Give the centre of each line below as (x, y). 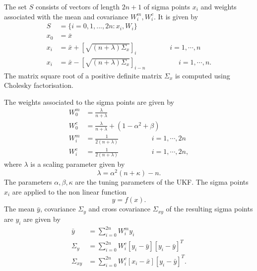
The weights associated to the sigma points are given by (89, 102)
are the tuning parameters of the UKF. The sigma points (162, 182)
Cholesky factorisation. (39, 85)
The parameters (28, 182)
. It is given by (176, 16)
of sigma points (167, 6)
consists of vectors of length (77, 6)
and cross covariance (120, 209)
